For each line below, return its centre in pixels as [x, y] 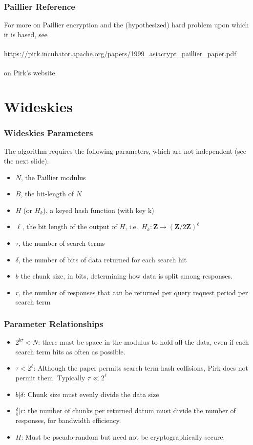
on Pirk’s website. [31, 73]
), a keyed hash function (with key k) [99, 210]
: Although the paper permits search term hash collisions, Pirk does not [141, 368]
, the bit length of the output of [70, 226]
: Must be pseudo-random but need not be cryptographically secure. [123, 436]
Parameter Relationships [54, 323]
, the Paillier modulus [53, 177]
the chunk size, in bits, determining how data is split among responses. [126, 276]
